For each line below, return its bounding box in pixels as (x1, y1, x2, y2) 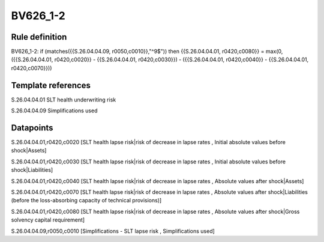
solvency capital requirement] (11, 216, 85, 223)
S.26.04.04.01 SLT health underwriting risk (11, 96, 116, 103)
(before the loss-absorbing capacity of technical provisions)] (11, 197, 162, 204)
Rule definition (11, 32, 67, 42)
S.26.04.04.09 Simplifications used (11, 107, 98, 114)
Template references (11, 80, 91, 90)
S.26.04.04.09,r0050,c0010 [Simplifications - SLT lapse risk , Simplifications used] (11, 227, 215, 234)
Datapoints (11, 123, 53, 133)
